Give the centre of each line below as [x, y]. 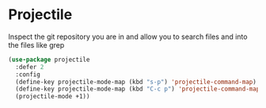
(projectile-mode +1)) [53, 97]
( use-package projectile [49, 60]
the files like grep [36, 44]
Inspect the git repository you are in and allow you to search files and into [128, 37]
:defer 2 [30, 67]
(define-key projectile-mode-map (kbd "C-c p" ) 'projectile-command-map [138, 89]
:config [28, 74]
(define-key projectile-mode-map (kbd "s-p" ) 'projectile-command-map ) [136, 82]
